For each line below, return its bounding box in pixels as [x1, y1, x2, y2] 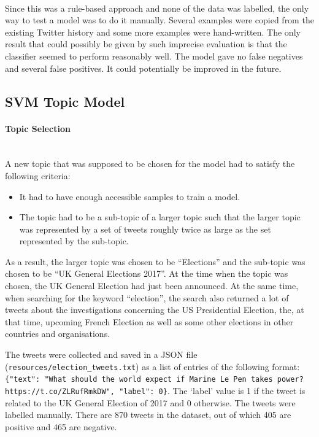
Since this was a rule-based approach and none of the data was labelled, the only [5, 1, 309, 14]
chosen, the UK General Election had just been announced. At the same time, [5, 279, 299, 292]
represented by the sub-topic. [19, 234, 129, 247]
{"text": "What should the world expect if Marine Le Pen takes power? [5, 375, 304, 384]
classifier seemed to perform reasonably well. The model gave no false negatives [5, 49, 303, 62]
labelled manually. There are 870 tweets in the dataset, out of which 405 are [5, 408, 291, 421]
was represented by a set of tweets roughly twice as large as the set [19, 222, 271, 235]
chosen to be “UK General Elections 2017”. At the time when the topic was [5, 267, 288, 280]
